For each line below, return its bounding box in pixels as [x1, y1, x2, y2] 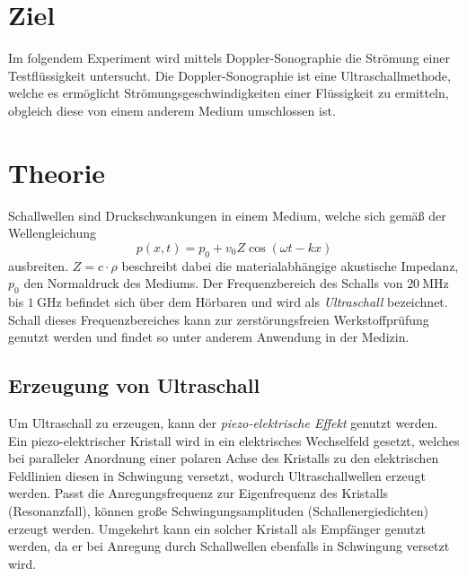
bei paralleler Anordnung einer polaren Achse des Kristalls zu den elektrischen [8, 449, 439, 467]
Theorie [8, 153, 106, 190]
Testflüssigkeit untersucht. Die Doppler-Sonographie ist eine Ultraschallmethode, [8, 65, 451, 84]
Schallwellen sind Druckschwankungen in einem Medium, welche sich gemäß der [8, 205, 446, 224]
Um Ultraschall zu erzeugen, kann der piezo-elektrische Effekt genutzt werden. [8, 413, 438, 432]
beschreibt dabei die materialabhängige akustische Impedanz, [121, 256, 459, 275]
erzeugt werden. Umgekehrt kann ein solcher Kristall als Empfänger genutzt [8, 519, 426, 537]
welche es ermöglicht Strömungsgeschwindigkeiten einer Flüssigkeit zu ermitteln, [8, 83, 449, 102]
